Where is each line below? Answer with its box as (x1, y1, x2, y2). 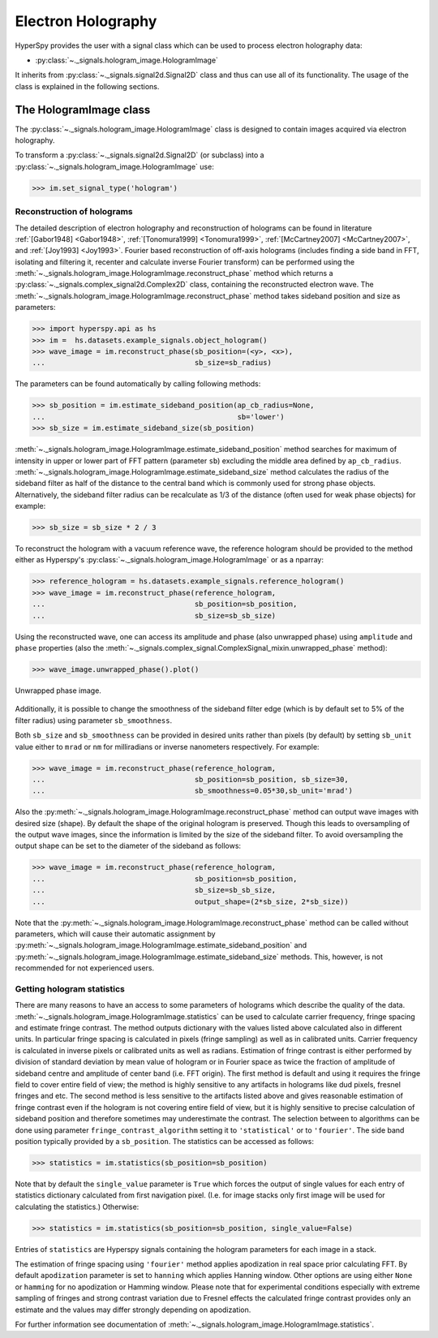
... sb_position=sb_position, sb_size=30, (32, 775, 349, 784)
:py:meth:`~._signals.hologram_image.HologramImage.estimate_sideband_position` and (15, 940, 307, 950)
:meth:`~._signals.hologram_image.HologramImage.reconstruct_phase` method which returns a (15, 269, 333, 278)
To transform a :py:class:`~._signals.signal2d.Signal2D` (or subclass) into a (15, 150, 264, 160)
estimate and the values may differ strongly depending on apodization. (15, 1305, 251, 1314)
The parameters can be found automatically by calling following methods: (15, 379, 261, 389)
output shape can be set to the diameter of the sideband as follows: (15, 841, 242, 851)
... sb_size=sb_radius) (32, 358, 272, 368)
